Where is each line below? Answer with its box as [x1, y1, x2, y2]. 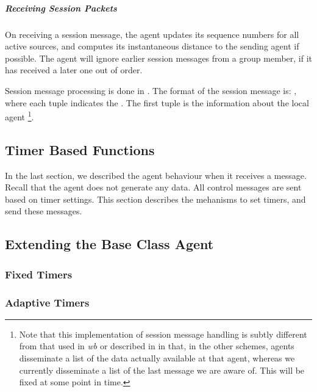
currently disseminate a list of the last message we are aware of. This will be [19, 363, 305, 376]
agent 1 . [5, 109, 34, 123]
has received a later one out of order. [5, 64, 143, 76]
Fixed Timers [5, 266, 73, 281]
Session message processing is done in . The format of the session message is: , [5, 84, 297, 96]
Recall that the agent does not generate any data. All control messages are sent [5, 181, 302, 194]
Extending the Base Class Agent [5, 234, 214, 253]
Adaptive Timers [5, 294, 90, 310]
